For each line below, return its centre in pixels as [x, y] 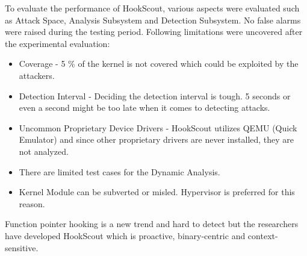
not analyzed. [44, 151]
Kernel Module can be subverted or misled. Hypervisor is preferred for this [157, 192]
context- [263, 235]
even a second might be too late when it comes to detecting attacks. [144, 108]
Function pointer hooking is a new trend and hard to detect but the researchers [152, 224]
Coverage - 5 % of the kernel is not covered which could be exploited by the [159, 64]
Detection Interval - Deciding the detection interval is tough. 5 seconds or [155, 95]
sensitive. [22, 247]
